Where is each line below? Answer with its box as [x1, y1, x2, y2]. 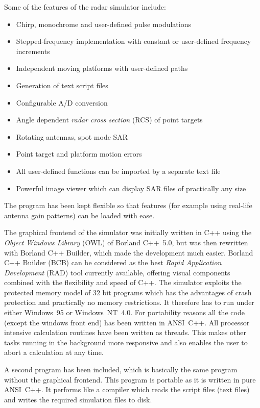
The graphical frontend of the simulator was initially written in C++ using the [4, 227, 252, 238]
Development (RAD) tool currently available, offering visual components [4, 267, 230, 277]
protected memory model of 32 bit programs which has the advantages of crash [4, 287, 252, 297]
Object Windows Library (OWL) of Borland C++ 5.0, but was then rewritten [4, 237, 248, 247]
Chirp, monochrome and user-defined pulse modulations [16, 18, 192, 29]
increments [16, 45, 50, 56]
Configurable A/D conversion [16, 97, 108, 108]
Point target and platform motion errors [16, 148, 142, 159]
